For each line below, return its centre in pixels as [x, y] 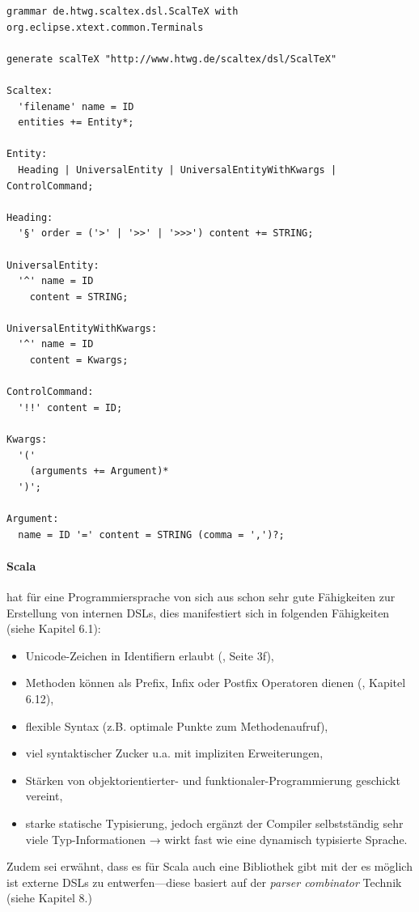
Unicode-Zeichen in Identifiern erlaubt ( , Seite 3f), [150, 655]
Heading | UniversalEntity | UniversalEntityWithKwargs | [178, 170]
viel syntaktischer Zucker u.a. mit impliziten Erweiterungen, [174, 753]
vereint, [44, 796]
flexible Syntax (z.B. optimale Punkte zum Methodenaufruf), [177, 725]
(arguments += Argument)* [99, 471]
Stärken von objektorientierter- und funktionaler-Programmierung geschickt [213, 780]
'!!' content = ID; [70, 407]
